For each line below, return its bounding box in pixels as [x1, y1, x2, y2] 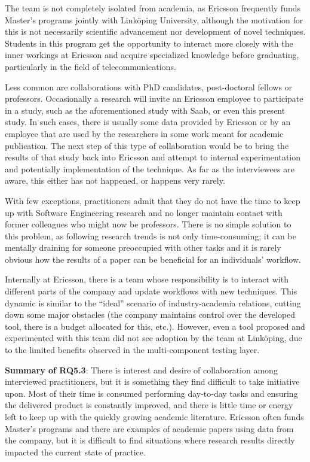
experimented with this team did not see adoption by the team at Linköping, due [5, 332, 302, 344]
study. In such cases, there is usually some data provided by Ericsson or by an [5, 115, 291, 128]
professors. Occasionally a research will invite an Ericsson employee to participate [5, 92, 303, 105]
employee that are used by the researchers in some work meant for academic [5, 127, 284, 139]
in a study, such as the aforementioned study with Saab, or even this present [5, 104, 286, 116]
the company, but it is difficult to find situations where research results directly [5, 434, 295, 446]
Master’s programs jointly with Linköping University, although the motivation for [5, 13, 303, 26]
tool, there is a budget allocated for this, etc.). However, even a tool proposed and [5, 320, 305, 332]
